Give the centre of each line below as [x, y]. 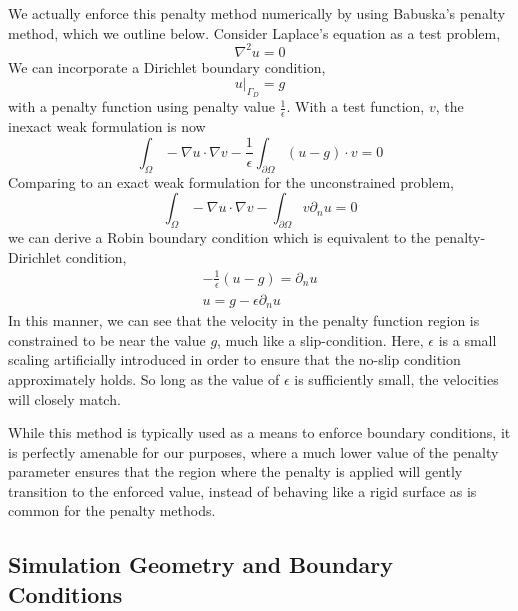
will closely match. [64, 398]
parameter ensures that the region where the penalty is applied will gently [235, 471]
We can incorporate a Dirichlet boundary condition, [167, 66]
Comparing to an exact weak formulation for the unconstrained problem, [231, 181]
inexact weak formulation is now [107, 126]
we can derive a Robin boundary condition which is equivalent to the [219, 237]
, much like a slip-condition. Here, [320, 339]
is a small [467, 339]
